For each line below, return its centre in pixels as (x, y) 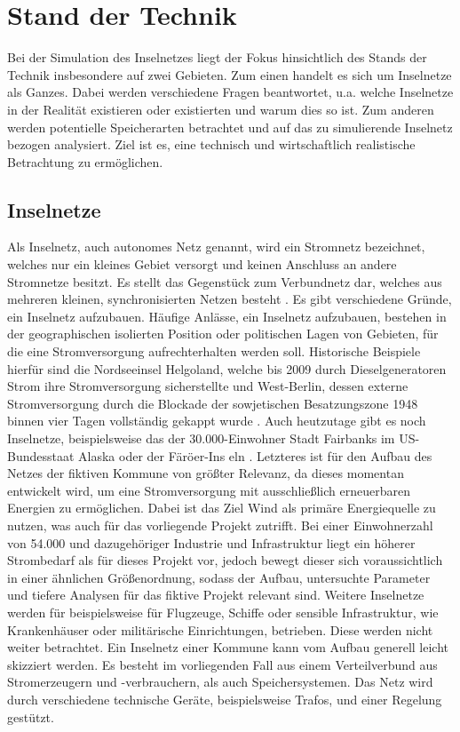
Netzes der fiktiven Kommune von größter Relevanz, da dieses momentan (206, 473)
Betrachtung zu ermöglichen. (85, 161)
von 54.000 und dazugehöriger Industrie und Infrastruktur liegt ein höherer (211, 542)
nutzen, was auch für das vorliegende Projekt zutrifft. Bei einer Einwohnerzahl (220, 525)
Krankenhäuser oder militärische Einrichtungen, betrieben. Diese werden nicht (220, 629)
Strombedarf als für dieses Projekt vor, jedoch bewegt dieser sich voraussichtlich (225, 560)
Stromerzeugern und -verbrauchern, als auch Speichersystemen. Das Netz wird (220, 682)
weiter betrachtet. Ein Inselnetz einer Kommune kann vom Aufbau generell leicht (228, 647)
